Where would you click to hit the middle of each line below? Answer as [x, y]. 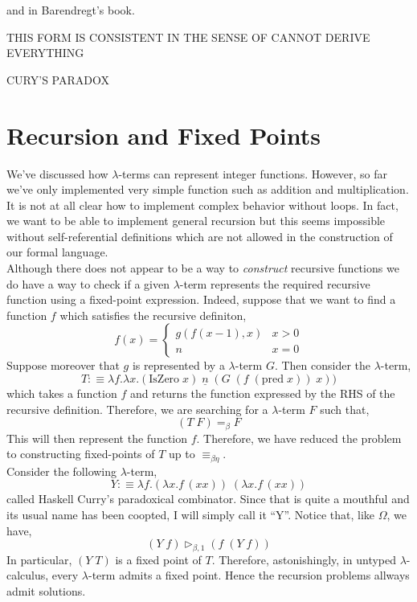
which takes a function [62, 393]
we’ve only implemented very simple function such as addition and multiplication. [208, 189]
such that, [345, 409]
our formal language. [57, 252]
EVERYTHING [45, 53]
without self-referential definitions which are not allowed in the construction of [200, 236]
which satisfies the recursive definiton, [153, 315]
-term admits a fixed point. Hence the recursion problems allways [249, 575]
